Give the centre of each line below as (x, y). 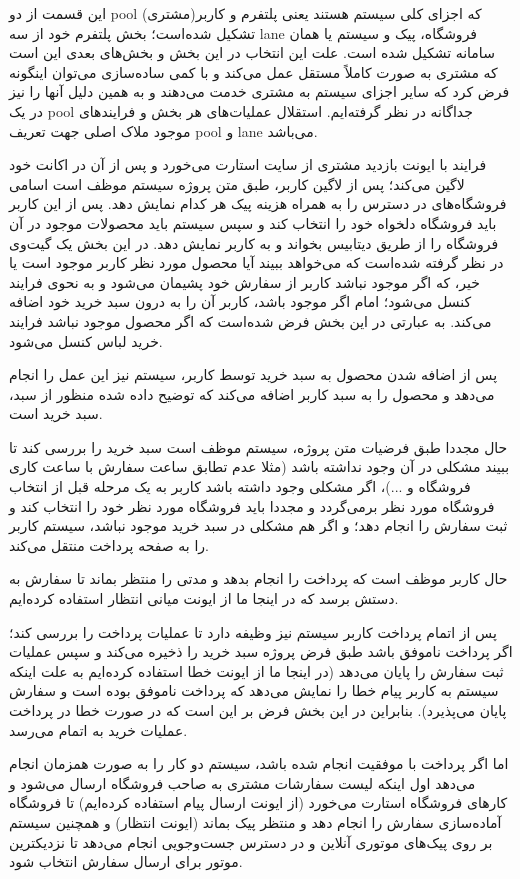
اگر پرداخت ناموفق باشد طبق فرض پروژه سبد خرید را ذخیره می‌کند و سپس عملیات (261, 651)
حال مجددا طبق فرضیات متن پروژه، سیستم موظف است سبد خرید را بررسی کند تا (258, 446)
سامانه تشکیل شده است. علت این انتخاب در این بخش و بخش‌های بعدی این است (252, 52)
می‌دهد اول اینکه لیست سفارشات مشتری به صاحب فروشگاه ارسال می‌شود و (242, 782)
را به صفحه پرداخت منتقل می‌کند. (109, 544)
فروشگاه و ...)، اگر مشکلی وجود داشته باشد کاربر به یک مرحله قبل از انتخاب (240, 486)
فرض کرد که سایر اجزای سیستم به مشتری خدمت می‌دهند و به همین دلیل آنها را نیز (259, 91)
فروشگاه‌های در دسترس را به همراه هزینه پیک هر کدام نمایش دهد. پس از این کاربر (258, 203)
